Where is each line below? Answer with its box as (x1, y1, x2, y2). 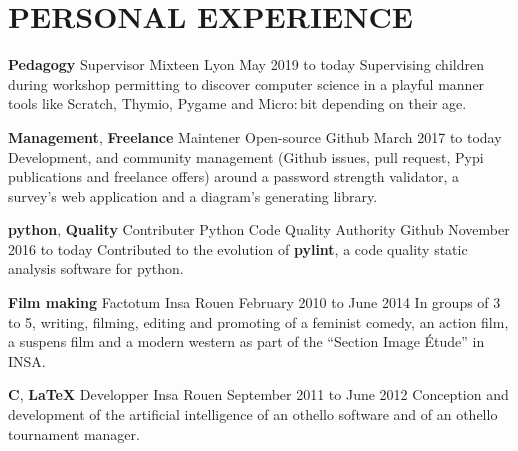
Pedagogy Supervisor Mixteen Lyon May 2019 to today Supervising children (8, 54, 484, 75)
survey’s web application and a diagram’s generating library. (8, 185, 378, 206)
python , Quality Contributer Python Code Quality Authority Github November (8, 219, 510, 240)
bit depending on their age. (300, 93, 467, 114)
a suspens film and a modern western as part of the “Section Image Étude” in (8, 331, 485, 352)
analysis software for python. (8, 258, 184, 279)
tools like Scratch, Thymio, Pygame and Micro (8, 93, 294, 114)
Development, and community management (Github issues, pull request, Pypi (8, 146, 484, 167)
